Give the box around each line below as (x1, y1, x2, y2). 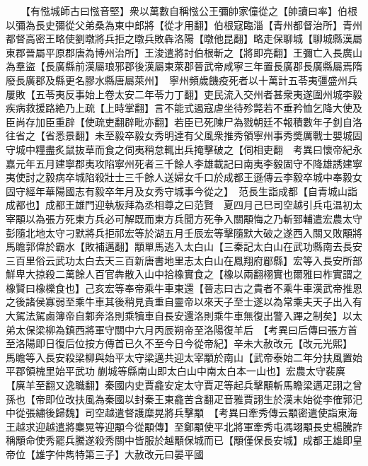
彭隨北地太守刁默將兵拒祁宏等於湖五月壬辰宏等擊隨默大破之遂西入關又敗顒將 (6, 225, 362, 240)
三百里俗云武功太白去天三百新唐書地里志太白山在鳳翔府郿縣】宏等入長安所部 (6, 252, 362, 267)
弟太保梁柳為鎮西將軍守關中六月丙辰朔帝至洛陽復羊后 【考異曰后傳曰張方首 (6, 322, 357, 337)
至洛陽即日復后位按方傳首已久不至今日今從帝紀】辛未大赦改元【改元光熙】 (6, 336, 347, 351)
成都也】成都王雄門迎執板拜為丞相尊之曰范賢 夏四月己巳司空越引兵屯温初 (6, 197, 352, 212)
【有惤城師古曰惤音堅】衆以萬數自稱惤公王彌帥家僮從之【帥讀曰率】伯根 (25, 4, 357, 18)
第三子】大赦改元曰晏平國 (84, 447, 204, 461)
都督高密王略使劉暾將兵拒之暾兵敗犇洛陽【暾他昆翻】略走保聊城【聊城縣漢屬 (6, 31, 362, 46)
